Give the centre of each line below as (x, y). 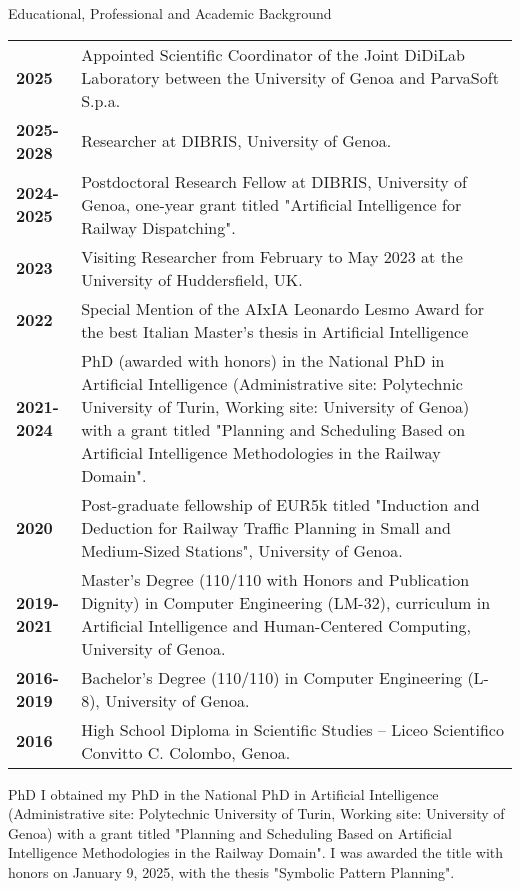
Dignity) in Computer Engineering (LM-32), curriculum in (286, 602)
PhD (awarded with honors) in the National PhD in (263, 360)
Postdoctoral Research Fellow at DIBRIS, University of (274, 181)
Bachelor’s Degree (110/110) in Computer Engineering (272, 677)
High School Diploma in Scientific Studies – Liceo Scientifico (292, 729)
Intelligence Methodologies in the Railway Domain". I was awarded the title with (256, 852)
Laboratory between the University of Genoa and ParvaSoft (290, 77)
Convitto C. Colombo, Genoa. (186, 752)
